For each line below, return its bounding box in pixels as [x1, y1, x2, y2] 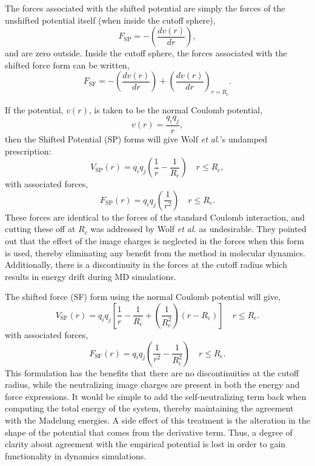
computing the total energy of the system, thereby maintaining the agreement [5, 402, 294, 414]
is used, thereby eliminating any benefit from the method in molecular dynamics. [5, 246, 305, 259]
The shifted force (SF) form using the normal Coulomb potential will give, [5, 290, 281, 303]
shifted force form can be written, [5, 58, 130, 71]
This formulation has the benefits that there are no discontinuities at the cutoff [5, 366, 299, 379]
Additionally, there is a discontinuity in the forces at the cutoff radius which [5, 258, 287, 271]
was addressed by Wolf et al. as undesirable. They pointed [90, 222, 307, 235]
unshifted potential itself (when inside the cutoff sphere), [5, 13, 216, 26]
